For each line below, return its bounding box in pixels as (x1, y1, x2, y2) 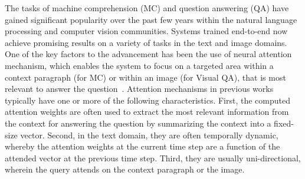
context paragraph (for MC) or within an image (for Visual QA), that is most (5, 71, 286, 83)
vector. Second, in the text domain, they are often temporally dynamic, (20, 128, 278, 141)
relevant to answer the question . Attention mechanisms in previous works (5, 82, 274, 95)
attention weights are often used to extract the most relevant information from (5, 105, 289, 118)
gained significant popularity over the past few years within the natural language (5, 13, 297, 25)
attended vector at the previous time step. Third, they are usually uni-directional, (5, 151, 301, 164)
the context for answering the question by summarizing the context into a (5, 117, 271, 129)
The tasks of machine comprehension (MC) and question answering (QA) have (5, 2, 289, 14)
